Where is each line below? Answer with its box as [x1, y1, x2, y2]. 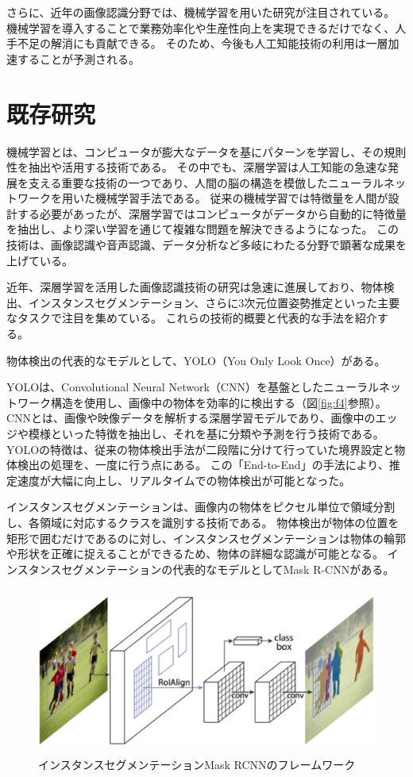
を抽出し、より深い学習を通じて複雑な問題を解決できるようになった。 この [6, 221, 399, 237]
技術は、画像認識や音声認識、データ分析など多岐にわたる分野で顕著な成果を [6, 237, 407, 253]
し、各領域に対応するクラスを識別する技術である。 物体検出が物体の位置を [6, 514, 399, 530]
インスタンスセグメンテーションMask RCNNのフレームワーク [38, 756, 356, 772]
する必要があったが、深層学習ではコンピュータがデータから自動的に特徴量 [17, 205, 407, 221]
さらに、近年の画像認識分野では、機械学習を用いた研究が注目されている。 [6, 4, 396, 20]
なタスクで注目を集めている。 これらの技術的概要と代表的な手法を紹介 [6, 310, 377, 326]
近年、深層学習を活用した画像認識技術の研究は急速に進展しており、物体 [6, 279, 384, 295]
